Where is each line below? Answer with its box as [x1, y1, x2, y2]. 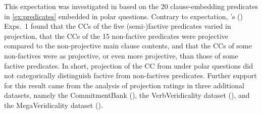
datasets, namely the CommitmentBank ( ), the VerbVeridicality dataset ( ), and [4, 90, 250, 100]
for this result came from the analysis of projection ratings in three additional [4, 80, 244, 90]
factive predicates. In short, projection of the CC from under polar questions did [4, 60, 253, 71]
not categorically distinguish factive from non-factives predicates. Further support [4, 70, 257, 81]
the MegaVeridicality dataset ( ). [4, 99, 103, 110]
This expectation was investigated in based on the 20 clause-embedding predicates [4, 1, 258, 11]
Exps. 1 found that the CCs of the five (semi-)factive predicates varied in [4, 21, 231, 31]
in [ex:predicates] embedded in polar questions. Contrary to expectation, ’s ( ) [4, 11, 243, 21]
